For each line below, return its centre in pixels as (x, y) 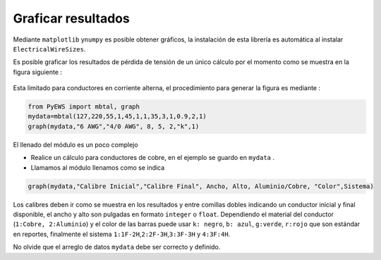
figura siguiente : (38, 72)
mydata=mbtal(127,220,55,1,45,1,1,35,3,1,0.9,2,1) (117, 117)
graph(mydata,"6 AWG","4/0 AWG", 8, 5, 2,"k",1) (114, 126)
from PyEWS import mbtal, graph (84, 107)
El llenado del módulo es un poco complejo (75, 144)
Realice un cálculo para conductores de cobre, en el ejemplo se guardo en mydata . (153, 158)
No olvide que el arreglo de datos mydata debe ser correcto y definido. (117, 247)
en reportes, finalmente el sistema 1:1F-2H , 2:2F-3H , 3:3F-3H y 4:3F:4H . (122, 234)
